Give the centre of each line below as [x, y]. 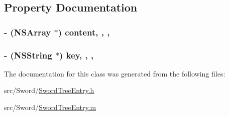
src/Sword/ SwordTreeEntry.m [50, 107]
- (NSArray [28, 32]
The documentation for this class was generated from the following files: [115, 73]
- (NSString [28, 55]
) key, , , [77, 55]
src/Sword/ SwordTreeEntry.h [49, 90]
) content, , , [84, 32]
